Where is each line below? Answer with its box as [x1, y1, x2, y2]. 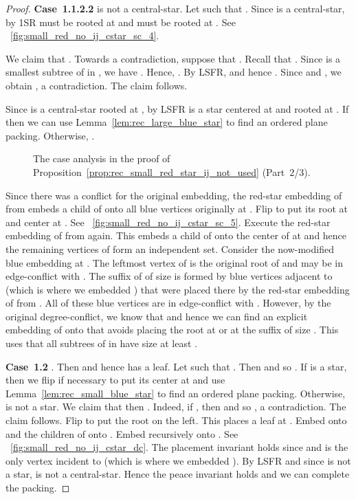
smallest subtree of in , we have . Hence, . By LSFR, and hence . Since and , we [5, 65, 342, 79]
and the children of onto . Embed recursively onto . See [5, 426, 238, 441]
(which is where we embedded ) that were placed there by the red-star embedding [5, 282, 350, 296]
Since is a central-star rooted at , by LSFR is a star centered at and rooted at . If [5, 101, 349, 115]
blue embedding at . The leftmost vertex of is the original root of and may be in [5, 255, 344, 269]
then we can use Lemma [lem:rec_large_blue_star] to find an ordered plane [5, 115, 328, 129]
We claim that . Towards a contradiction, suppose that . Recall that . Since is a [5, 51, 341, 65]
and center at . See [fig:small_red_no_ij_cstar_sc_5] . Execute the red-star [5, 214, 331, 229]
